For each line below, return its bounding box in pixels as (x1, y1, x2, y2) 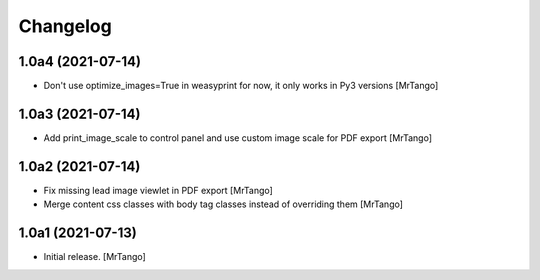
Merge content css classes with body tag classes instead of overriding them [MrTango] (43, 198, 404, 210)
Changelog (18, 15, 112, 37)
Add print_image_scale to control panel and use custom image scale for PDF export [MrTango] (43, 131, 433, 144)
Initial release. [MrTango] (43, 251, 147, 263)
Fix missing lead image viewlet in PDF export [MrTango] (43, 184, 274, 196)
